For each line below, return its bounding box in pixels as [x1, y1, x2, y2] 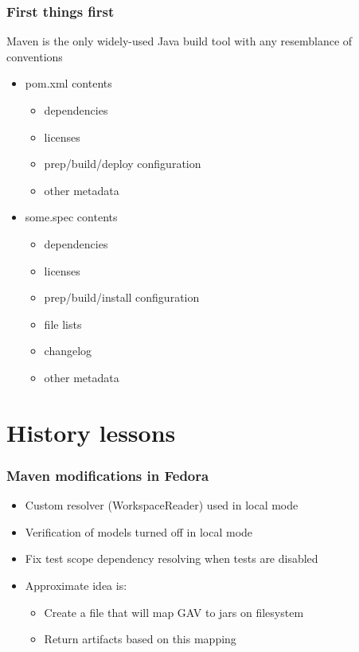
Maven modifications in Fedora [6, 465, 209, 485]
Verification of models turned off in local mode [25, 523, 253, 540]
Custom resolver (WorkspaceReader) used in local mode [25, 497, 299, 513]
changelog [44, 342, 92, 359]
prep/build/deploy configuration [44, 155, 201, 172]
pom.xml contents [25, 75, 112, 92]
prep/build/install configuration [44, 289, 200, 306]
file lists [44, 315, 82, 332]
